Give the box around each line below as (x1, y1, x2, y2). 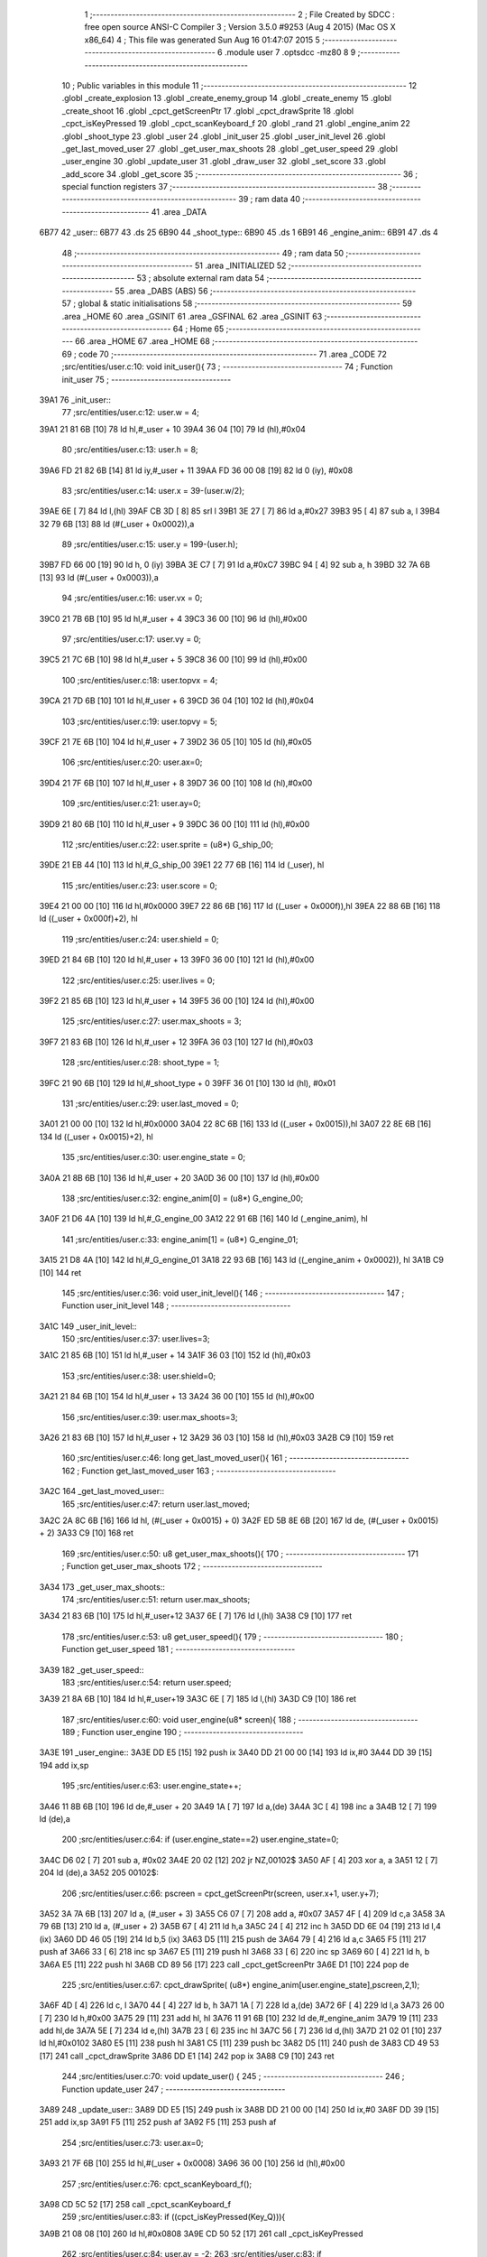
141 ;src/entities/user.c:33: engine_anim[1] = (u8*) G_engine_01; (61, 1233, 299, 1245)
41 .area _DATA (151, 206, 207, 217)
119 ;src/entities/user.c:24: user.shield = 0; (61, 933, 219, 944)
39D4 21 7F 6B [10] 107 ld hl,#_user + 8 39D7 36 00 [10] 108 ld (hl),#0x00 (39, 777, 313, 788)
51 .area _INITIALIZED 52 (194, 260, 287, 271)
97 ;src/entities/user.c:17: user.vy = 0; (61, 634, 202, 645)
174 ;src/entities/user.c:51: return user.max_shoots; (61, 1593, 251, 1604)
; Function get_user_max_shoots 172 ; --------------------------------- (61, 1561, 323, 1572)
